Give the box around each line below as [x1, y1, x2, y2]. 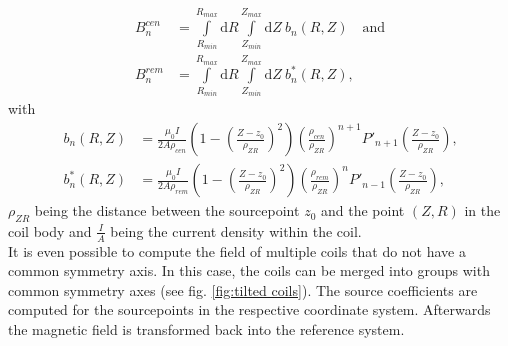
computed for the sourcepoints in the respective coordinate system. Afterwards [8, 299, 491, 320]
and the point [320, 200, 405, 221]
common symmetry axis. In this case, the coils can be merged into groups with [8, 260, 490, 281]
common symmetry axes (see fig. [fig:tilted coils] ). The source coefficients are [8, 279, 478, 300]
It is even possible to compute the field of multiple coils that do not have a [8, 240, 466, 261]
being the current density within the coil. [110, 220, 362, 241]
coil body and [8, 220, 92, 241]
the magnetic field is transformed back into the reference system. [8, 319, 405, 340]
